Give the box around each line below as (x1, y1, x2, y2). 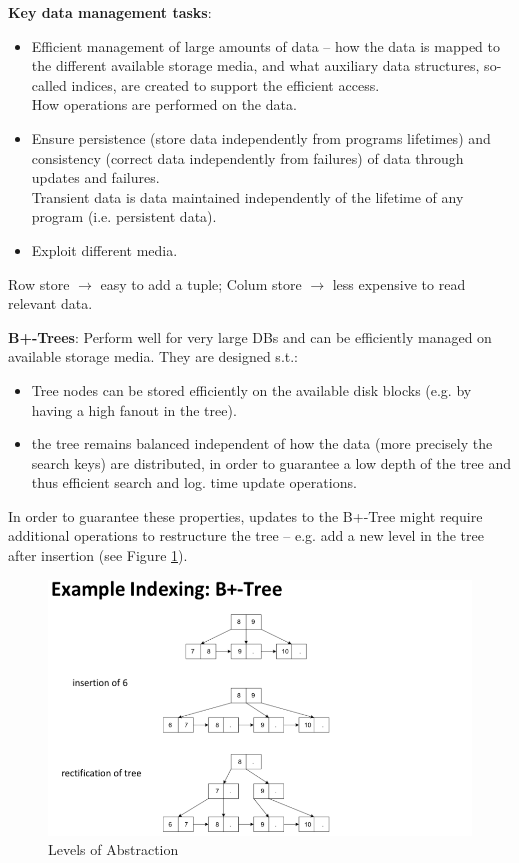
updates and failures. (31, 167, 160, 188)
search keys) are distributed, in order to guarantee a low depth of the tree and (31, 452, 512, 473)
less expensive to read (332, 273, 466, 294)
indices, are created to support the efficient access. (71, 74, 380, 95)
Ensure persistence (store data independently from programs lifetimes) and (31, 127, 491, 148)
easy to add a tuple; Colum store (100, 273, 302, 294)
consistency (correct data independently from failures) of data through (31, 147, 464, 168)
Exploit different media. (31, 239, 178, 260)
